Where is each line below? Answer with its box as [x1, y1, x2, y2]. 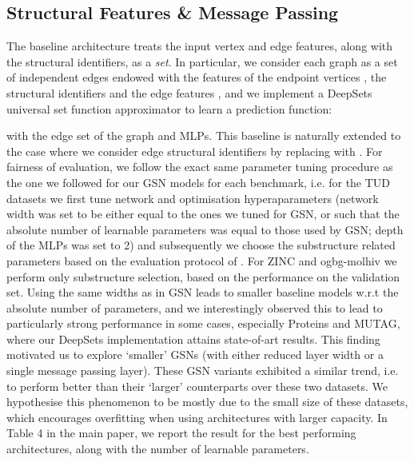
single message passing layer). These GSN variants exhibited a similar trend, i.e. [6, 362, 399, 379]
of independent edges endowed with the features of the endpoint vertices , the [6, 69, 387, 86]
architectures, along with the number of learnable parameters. [6, 440, 309, 457]
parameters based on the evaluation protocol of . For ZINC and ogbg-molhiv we [6, 252, 397, 269]
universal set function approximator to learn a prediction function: [6, 100, 332, 117]
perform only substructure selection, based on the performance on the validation [6, 268, 400, 285]
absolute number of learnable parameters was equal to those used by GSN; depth [6, 221, 404, 237]
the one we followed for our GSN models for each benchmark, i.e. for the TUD [6, 173, 391, 190]
